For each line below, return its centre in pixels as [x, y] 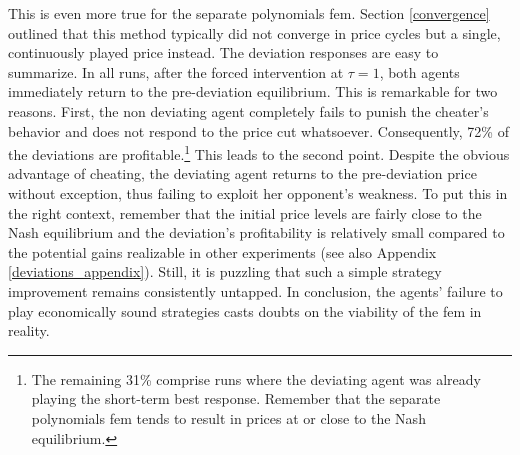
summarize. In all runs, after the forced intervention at [176, 71]
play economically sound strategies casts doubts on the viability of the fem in [245, 310]
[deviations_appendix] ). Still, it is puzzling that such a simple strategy [225, 271]
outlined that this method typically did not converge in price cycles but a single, [254, 32]
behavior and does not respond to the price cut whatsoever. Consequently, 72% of [258, 130]
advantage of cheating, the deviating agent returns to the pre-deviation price [242, 173]
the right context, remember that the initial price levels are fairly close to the [245, 212]
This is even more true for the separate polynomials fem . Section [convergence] [249, 13]
